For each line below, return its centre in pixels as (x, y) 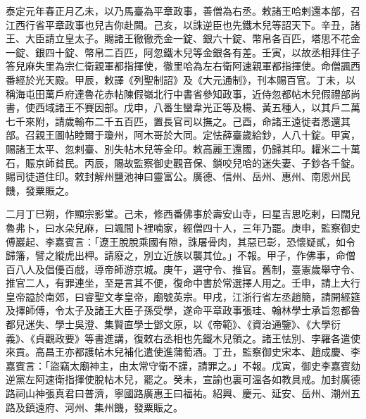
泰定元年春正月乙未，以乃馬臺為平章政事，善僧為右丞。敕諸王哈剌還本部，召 (183, 11)
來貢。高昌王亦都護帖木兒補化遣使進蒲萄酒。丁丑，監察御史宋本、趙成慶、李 (183, 352)
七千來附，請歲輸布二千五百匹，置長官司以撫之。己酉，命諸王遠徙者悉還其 (178, 121)
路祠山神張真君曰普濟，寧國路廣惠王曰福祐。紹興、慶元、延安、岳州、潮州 (178, 393)
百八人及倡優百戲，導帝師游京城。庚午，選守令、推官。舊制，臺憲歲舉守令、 (183, 269)
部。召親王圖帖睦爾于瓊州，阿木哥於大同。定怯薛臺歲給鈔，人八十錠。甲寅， (183, 135)
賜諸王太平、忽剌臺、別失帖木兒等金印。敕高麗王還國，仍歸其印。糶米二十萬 (183, 148)
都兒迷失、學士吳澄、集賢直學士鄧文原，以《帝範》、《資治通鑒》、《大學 (168, 324)
